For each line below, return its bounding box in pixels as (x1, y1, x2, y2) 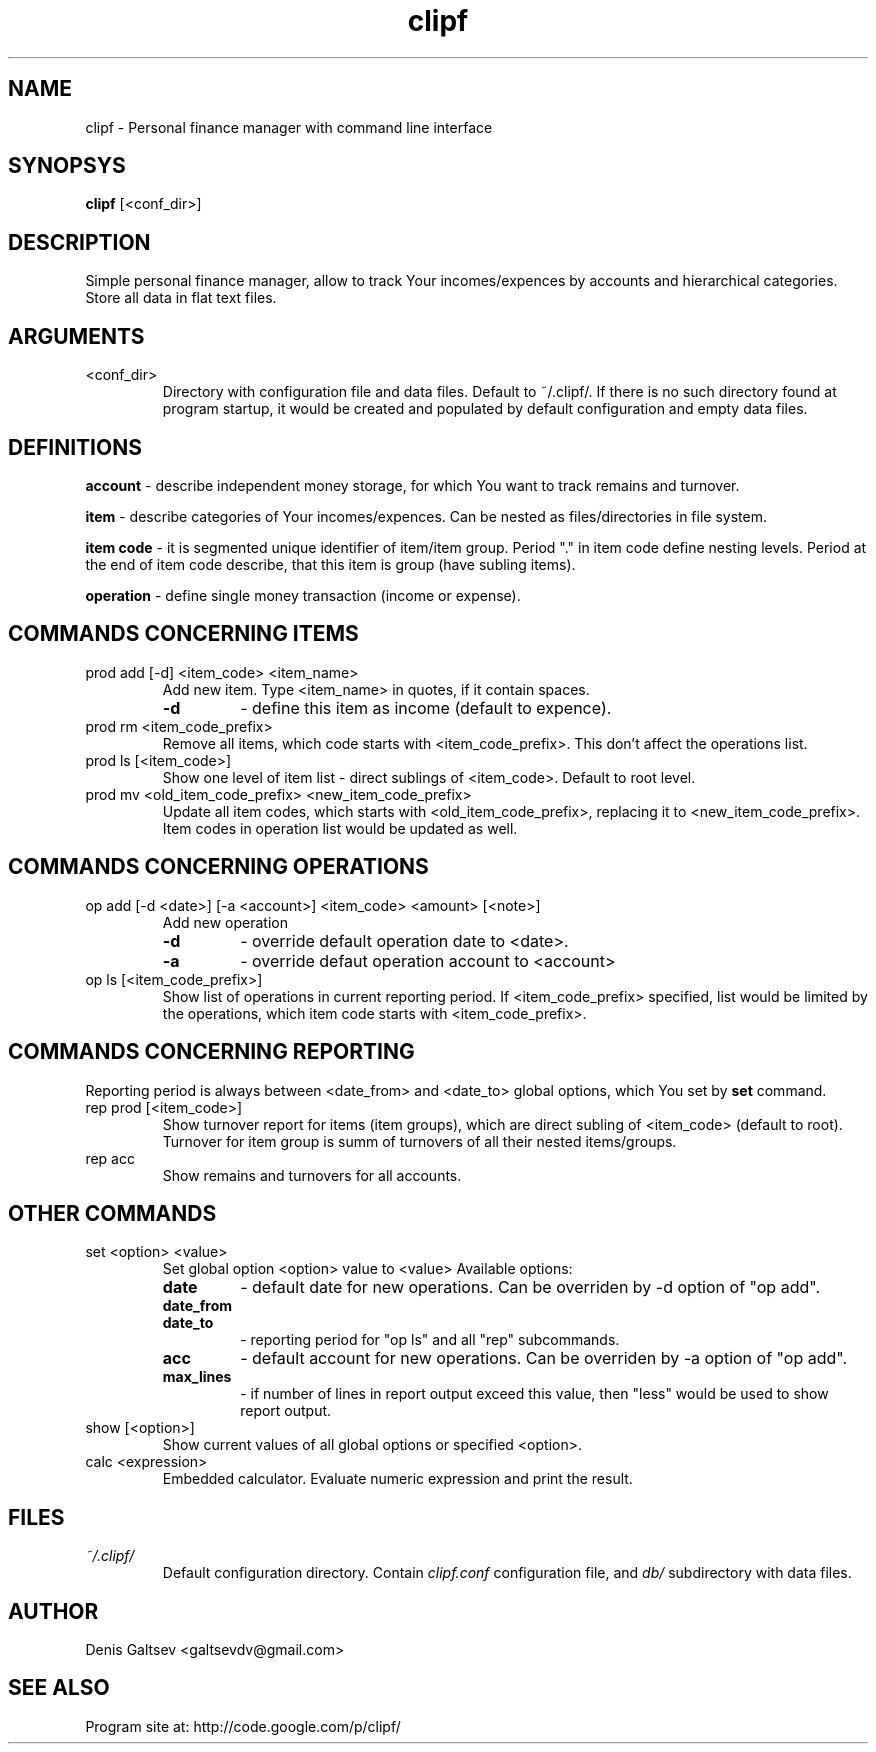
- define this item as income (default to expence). (240, 697, 612, 718)
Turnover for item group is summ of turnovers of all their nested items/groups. (162, 1132, 677, 1150)
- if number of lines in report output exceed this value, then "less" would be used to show (240, 1385, 829, 1403)
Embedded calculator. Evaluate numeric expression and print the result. (162, 1470, 633, 1488)
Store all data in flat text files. (85, 289, 277, 307)
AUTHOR (8, 1598, 99, 1624)
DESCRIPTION (8, 229, 151, 255)
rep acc (85, 1149, 135, 1167)
